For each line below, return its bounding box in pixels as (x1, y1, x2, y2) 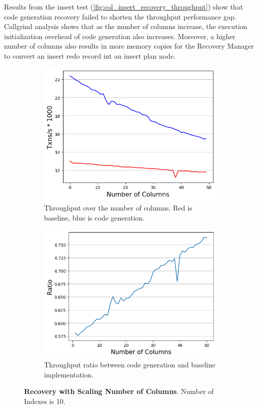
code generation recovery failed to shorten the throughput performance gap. (4, 11, 236, 22)
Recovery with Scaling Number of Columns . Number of (24, 386, 214, 396)
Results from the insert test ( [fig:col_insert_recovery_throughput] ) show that (4, 2, 243, 12)
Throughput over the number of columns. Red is (44, 202, 192, 213)
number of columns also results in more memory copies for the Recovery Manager (4, 41, 254, 51)
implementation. (44, 369, 94, 379)
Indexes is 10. (24, 395, 65, 406)
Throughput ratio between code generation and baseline (44, 359, 215, 370)
